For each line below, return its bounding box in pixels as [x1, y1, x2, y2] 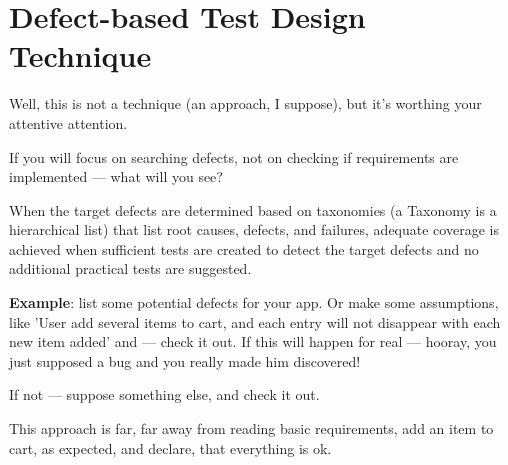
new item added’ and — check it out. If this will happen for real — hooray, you [9, 331, 497, 352]
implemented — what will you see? [9, 166, 223, 187]
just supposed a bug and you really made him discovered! [9, 350, 361, 371]
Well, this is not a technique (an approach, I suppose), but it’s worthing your [9, 93, 482, 114]
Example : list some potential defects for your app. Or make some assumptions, [9, 292, 499, 313]
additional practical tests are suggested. [9, 258, 252, 279]
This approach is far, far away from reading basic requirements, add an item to [9, 418, 494, 439]
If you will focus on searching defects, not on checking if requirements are [9, 146, 459, 167]
